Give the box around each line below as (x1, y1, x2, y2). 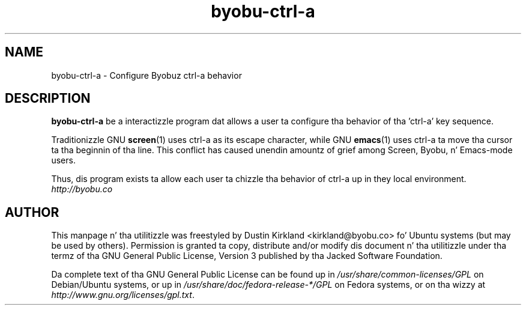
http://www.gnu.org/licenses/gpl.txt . (51, 290, 195, 300)
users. (51, 155, 76, 166)
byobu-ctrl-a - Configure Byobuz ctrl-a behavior (51, 70, 242, 81)
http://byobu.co (51, 184, 113, 195)
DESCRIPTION (5, 91, 91, 106)
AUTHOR (5, 204, 59, 220)
